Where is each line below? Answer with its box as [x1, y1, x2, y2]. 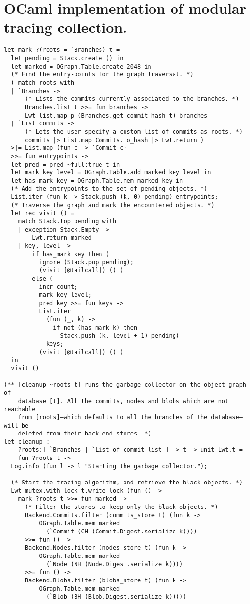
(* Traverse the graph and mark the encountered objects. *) [11, 201, 215, 209]
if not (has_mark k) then [53, 324, 138, 331]
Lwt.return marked [32, 234, 92, 242]
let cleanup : [4, 438, 50, 445]
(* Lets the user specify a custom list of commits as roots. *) [25, 128, 243, 135]
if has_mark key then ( [32, 250, 109, 258]
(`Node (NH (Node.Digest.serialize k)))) [46, 560, 183, 568]
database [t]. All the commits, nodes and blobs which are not [18, 397, 229, 405]
